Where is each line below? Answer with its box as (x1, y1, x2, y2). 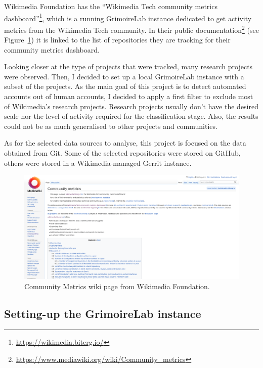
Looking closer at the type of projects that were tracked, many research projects (4, 61, 253, 72)
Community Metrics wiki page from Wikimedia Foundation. (24, 281, 210, 291)
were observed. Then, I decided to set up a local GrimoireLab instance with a (4, 71, 244, 81)
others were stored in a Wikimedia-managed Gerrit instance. (4, 157, 192, 168)
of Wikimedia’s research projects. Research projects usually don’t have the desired (4, 101, 259, 111)
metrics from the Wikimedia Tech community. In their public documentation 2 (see (4, 23, 259, 35)
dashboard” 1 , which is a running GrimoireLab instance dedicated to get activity (4, 11, 252, 23)
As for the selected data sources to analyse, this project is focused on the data (4, 137, 246, 148)
